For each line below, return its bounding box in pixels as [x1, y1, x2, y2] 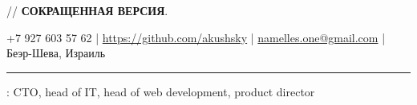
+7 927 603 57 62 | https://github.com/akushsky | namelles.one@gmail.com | [6, 29, 386, 45]
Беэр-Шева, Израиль [6, 45, 106, 61]
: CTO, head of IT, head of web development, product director [6, 83, 315, 99]
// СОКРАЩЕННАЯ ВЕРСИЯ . [6, 2, 168, 18]
